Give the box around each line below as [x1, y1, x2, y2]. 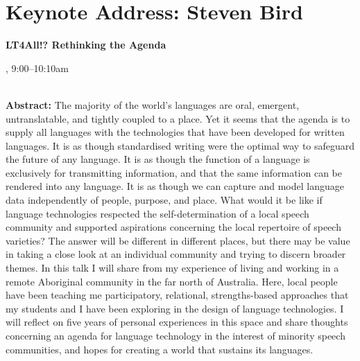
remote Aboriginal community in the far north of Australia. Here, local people [6, 274, 338, 288]
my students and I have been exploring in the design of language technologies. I [6, 301, 344, 315]
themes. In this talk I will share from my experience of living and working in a [6, 261, 339, 275]
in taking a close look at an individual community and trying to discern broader [6, 247, 346, 261]
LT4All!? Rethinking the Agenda [6, 37, 166, 52]
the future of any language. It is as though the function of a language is [6, 152, 310, 166]
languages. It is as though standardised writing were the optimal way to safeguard [6, 138, 355, 152]
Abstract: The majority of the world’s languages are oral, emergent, [6, 97, 300, 112]
